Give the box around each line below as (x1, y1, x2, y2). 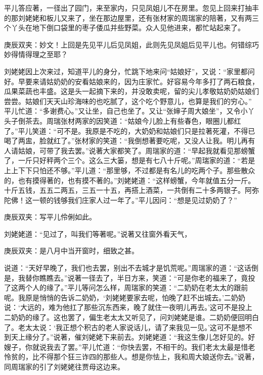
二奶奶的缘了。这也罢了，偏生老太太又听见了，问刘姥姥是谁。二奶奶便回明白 (4, 312, 259, 323)
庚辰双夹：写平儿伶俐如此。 (4, 211, 96, 222)
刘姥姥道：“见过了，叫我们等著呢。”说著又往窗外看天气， (4, 228, 192, 239)
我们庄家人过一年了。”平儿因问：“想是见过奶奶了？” (67, 194, 237, 205)
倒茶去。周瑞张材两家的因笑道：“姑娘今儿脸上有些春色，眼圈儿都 (18, 115, 234, 126)
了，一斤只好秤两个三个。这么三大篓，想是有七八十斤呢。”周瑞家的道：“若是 (4, 155, 255, 166)
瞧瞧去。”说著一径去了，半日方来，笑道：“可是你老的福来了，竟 (39, 272, 248, 283)
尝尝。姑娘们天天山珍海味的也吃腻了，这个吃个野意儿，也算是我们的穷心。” (4, 95, 252, 106)
